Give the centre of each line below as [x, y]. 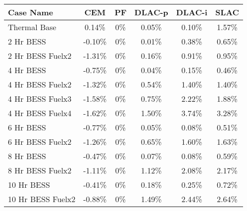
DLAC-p [151, 12]
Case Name [31, 12]
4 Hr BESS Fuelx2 [40, 84]
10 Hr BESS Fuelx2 [42, 199]
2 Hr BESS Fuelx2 [40, 56]
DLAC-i [192, 12]
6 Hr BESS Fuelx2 [40, 142]
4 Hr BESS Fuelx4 [40, 113]
